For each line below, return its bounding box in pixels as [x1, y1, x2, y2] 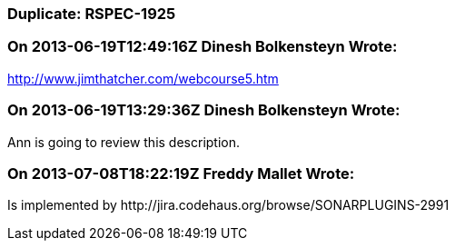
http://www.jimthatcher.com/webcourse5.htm [7, 70, 279, 86]
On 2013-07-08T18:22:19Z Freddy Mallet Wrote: [7, 164, 355, 183]
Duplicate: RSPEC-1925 [7, 5, 176, 23]
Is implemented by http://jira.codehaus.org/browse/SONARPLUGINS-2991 [7, 197, 450, 213]
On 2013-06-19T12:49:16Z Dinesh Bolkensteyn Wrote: [7, 37, 398, 56]
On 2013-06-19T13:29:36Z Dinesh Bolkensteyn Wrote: [7, 101, 401, 120]
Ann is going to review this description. [7, 134, 241, 150]
